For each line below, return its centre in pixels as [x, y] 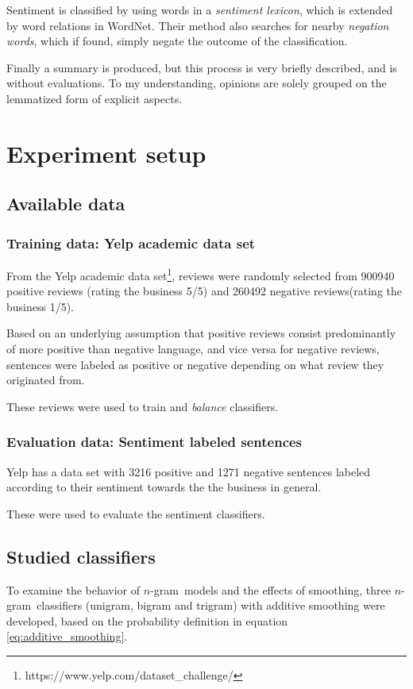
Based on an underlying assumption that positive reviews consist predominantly [201, 333]
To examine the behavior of [73, 589]
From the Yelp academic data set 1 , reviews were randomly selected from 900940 [201, 274]
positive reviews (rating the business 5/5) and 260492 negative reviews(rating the [204, 291]
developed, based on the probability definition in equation [147, 620]
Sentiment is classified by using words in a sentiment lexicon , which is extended [200, 10]
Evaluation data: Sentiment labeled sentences [154, 442]
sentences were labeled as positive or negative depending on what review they [195, 364]
